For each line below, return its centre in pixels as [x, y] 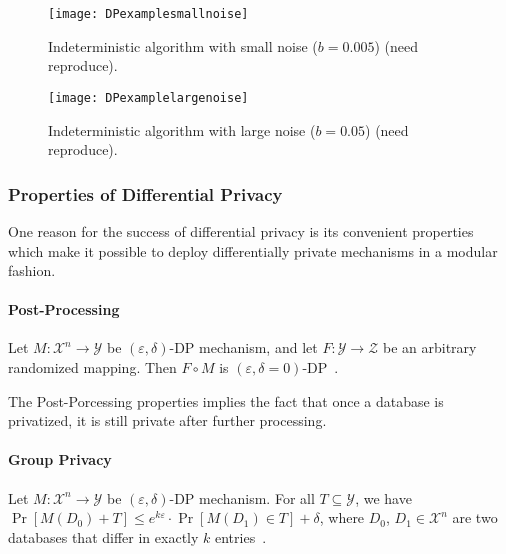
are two [475, 517]
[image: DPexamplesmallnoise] [148, 14]
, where [342, 517]
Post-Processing [64, 309]
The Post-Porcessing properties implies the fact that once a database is [226, 400]
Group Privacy [60, 459]
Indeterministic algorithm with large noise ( [182, 129]
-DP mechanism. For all [242, 497]
